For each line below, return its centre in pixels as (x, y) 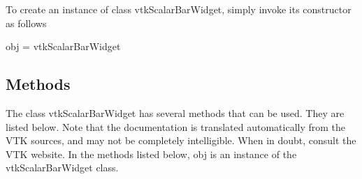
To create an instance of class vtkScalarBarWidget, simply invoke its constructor (179, 9)
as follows (26, 23)
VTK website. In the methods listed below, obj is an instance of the (151, 154)
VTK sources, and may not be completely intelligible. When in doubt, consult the (181, 140)
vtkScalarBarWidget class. (62, 168)
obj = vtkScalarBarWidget (63, 46)
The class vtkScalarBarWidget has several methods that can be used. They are (175, 112)
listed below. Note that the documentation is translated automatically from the (176, 126)
